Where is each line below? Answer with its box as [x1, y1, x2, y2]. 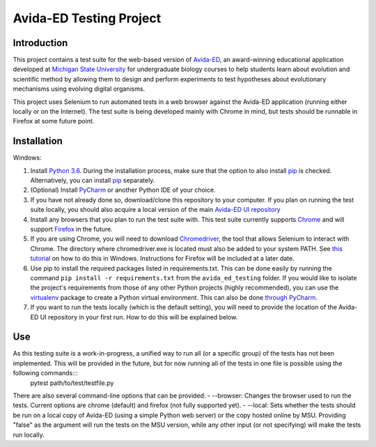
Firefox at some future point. [13, 117, 95, 126]
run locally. [13, 430, 45, 439]
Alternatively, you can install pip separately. [30, 176, 155, 185]
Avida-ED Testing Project [13, 10, 162, 26]
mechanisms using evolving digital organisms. [13, 84, 146, 93]
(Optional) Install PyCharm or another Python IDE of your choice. [30, 185, 216, 195]
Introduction [13, 37, 68, 49]
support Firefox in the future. [30, 225, 113, 234]
